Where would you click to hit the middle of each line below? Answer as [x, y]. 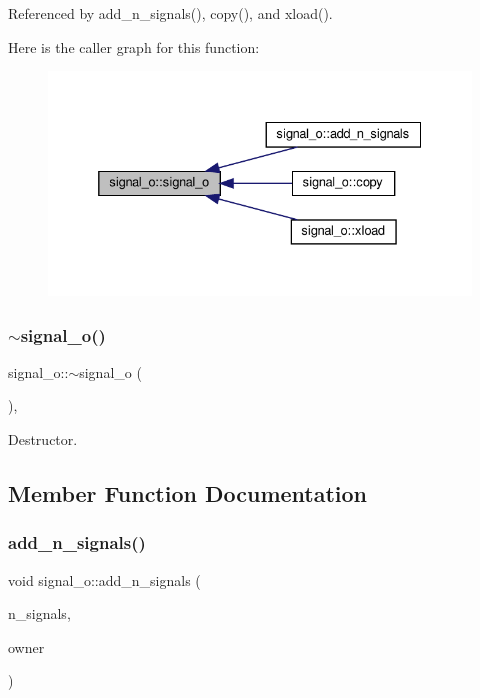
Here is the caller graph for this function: [134, 46]
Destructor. [43, 439]
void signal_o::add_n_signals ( [104, 579]
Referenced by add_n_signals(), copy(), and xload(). [170, 13]
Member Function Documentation [188, 493]
